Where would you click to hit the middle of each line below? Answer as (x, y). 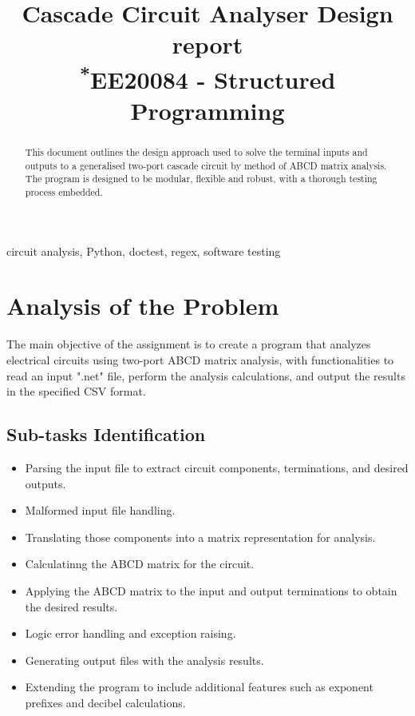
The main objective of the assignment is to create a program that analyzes (189, 344)
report (207, 44)
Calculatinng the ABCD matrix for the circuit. (140, 564)
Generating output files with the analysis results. (144, 660)
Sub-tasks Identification (106, 434)
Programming (207, 111)
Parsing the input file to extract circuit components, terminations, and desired (217, 467)
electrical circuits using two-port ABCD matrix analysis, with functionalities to (200, 360)
